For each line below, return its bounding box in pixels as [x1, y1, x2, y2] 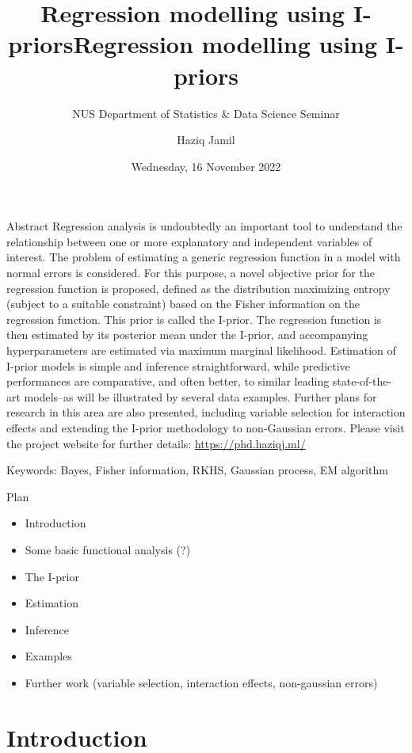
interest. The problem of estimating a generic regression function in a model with [6, 249, 401, 265]
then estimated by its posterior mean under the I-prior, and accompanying [6, 326, 368, 343]
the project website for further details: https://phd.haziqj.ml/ [6, 435, 306, 451]
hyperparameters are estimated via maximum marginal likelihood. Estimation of [6, 342, 396, 359]
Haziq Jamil [177, 131, 235, 148]
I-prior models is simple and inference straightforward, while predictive [6, 357, 350, 374]
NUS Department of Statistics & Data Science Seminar [72, 105, 340, 121]
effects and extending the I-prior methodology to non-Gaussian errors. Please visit [6, 420, 405, 435]
